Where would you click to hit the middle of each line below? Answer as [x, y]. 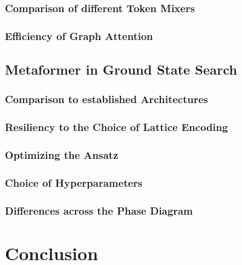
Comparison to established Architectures [106, 99]
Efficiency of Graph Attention [79, 35]
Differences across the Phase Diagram [99, 210]
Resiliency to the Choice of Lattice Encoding [116, 127]
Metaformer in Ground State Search [121, 69]
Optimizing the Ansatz [62, 155]
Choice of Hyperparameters [74, 182]
